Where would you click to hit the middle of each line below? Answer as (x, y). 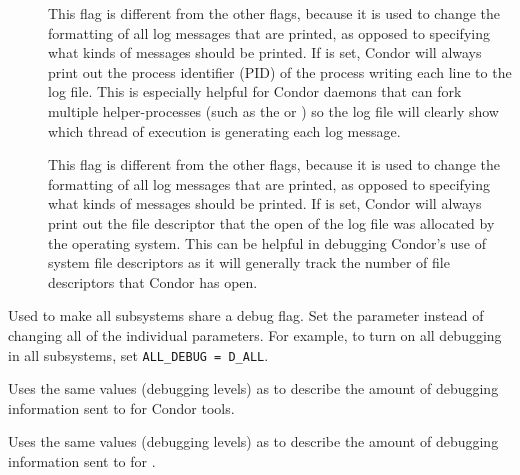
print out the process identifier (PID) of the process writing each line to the (280, 71)
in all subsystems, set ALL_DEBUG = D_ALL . (138, 354)
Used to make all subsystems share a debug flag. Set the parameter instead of (246, 315)
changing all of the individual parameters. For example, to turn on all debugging (255, 334)
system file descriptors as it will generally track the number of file (249, 262)
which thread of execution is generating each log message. (224, 130)
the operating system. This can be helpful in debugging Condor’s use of (267, 242)
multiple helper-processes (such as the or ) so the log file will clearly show (273, 110)
